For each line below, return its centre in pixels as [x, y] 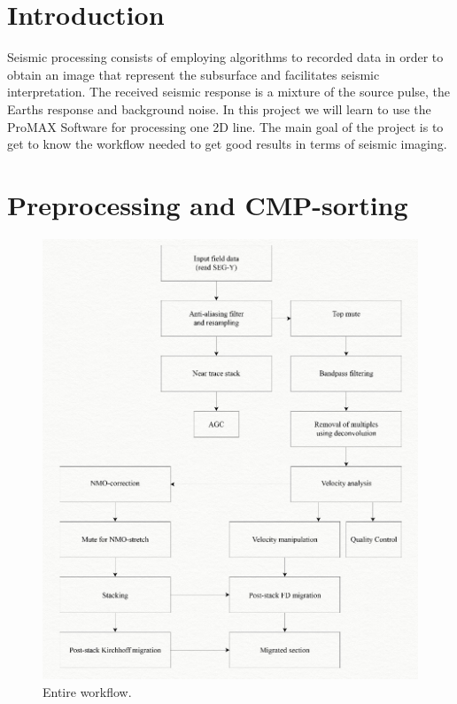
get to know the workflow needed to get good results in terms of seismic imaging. [227, 144]
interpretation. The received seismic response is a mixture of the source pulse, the [229, 92]
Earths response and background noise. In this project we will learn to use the [219, 108]
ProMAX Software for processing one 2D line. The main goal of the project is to [225, 126]
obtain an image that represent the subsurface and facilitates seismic [194, 74]
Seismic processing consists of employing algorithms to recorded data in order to [225, 57]
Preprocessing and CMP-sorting [208, 204]
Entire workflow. [87, 691]
